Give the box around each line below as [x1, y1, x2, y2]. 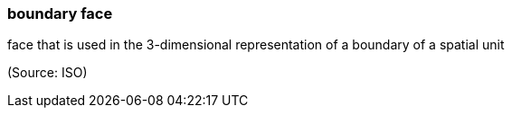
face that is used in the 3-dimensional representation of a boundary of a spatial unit [7, 37, 505, 53]
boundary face [7, 4, 113, 22]
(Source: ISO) [7, 65, 88, 81]
